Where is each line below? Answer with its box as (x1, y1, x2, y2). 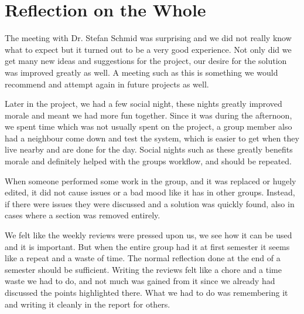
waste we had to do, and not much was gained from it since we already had (5, 275, 275, 287)
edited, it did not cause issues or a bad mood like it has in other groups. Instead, (5, 186, 295, 198)
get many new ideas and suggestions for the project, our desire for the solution (5, 55, 287, 67)
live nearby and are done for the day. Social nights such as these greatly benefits (5, 143, 293, 156)
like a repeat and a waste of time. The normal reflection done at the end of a (5, 252, 281, 264)
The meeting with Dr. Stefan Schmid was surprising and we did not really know (5, 32, 292, 44)
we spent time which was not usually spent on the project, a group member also (5, 120, 292, 133)
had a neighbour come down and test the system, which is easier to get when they (5, 131, 299, 144)
